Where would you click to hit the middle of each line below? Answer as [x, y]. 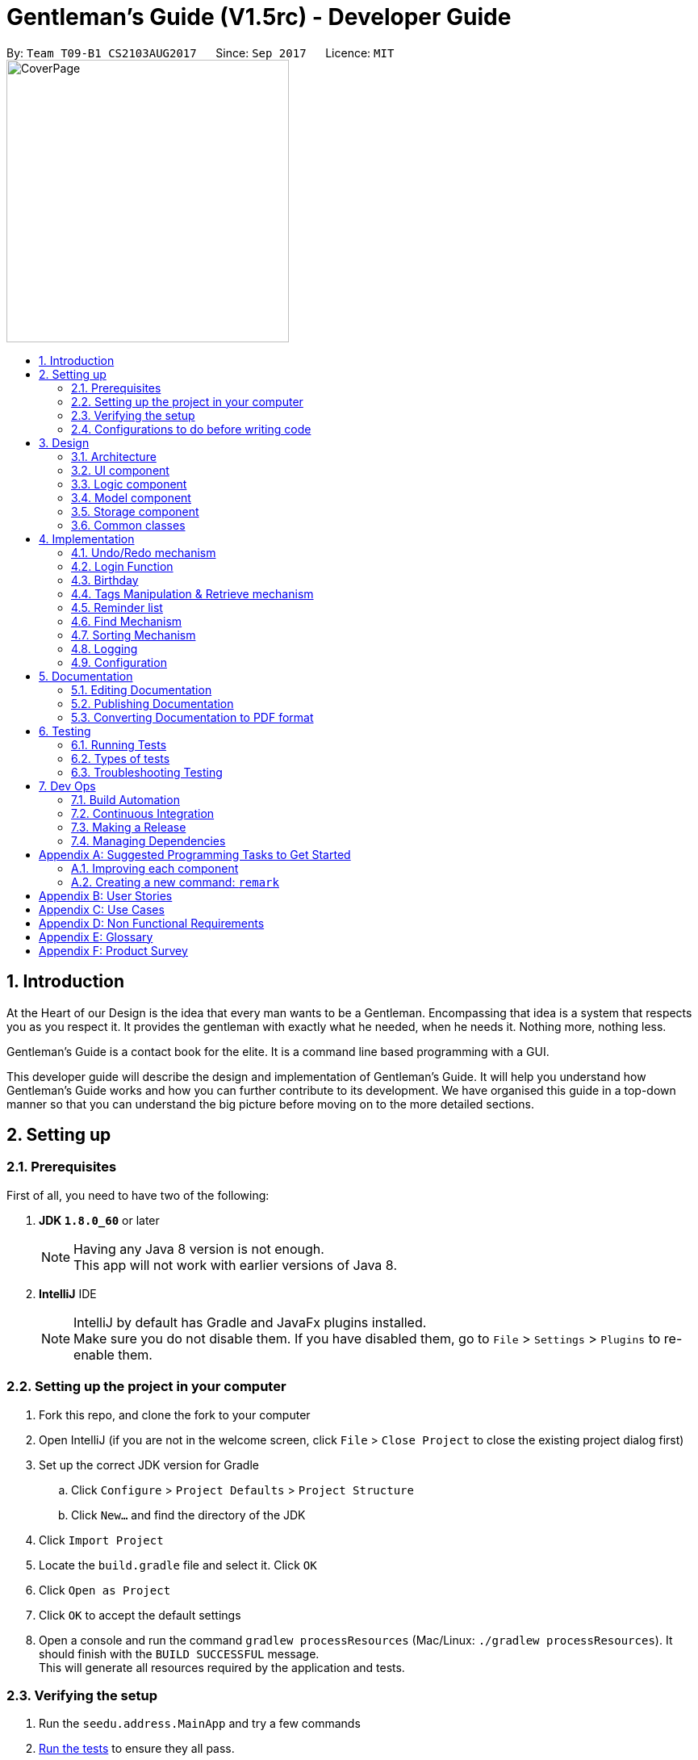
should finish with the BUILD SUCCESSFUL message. [179, 1653]
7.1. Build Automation [125, 799]
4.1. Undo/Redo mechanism [144, 552]
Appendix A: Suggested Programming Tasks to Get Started [195, 854]
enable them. [113, 1354]
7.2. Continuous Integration [143, 813]
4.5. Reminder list [117, 607]
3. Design [64, 442]
